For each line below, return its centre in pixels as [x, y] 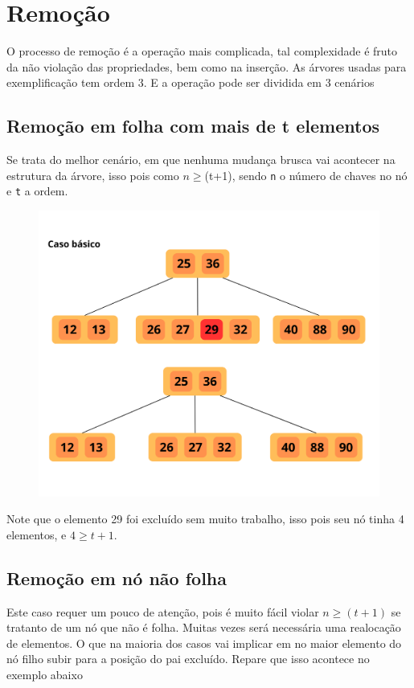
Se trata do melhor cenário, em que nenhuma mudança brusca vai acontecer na [201, 160]
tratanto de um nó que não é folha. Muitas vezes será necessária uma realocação [204, 627]
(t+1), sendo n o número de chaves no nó [306, 175]
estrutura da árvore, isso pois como [93, 175]
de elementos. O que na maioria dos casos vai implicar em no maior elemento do [204, 643]
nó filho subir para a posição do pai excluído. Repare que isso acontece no [188, 659]
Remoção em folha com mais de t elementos [193, 126]
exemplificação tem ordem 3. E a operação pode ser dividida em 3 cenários [191, 82]
